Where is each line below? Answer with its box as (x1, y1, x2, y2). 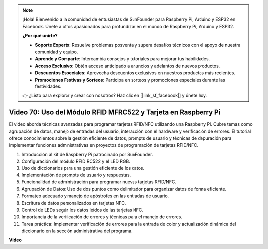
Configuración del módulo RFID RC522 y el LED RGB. (21, 158, 130, 164)
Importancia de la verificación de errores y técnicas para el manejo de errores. (21, 214, 182, 220)
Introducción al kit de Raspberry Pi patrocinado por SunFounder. (21, 151, 153, 157)
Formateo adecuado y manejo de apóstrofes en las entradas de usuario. (21, 193, 169, 199)
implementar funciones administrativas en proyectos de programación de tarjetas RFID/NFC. (9, 142, 199, 148)
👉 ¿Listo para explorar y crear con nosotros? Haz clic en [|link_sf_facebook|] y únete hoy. (22, 92, 207, 99)
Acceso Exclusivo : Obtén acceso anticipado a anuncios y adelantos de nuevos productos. (35, 63, 220, 69)
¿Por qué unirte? (22, 33, 58, 39)
